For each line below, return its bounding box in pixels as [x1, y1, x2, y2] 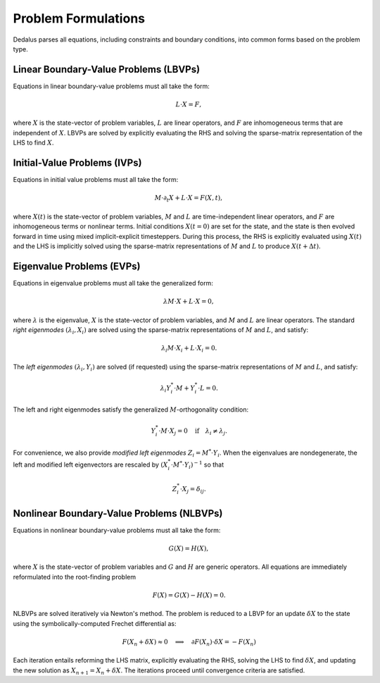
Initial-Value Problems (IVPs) [13, 157, 142, 169]
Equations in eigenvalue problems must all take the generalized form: [13, 278, 214, 287]
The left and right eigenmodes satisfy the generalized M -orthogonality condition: [13, 405, 249, 414]
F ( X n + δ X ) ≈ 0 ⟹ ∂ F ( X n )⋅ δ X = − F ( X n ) [122, 638, 257, 648]
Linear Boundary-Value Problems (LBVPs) [13, 63, 201, 75]
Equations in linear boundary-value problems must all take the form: [13, 82, 210, 90]
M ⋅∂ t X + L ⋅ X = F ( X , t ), [154, 194, 223, 204]
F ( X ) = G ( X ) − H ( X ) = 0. [152, 591, 226, 599]
